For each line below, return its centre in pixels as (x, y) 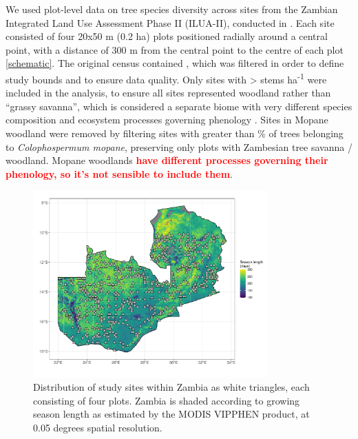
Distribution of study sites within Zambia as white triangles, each (171, 387)
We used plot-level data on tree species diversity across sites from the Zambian (172, 9)
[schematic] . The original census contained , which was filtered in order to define (175, 63)
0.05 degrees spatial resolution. (98, 428)
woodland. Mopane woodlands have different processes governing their (167, 160)
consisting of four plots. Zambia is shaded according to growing (167, 400)
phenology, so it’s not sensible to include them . (119, 173)
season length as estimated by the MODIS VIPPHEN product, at (171, 414)
